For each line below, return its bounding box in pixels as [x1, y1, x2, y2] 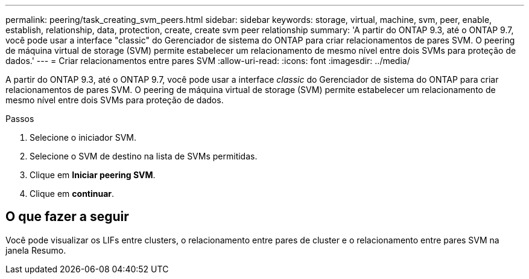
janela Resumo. [5, 245, 66, 255]
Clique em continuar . [30, 188, 115, 199]
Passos [5, 114, 34, 124]
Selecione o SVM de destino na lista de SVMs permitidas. [30, 151, 258, 161]
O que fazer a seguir [5, 209, 129, 225]
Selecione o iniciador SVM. [30, 132, 136, 143]
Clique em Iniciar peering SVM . [30, 170, 156, 180]
